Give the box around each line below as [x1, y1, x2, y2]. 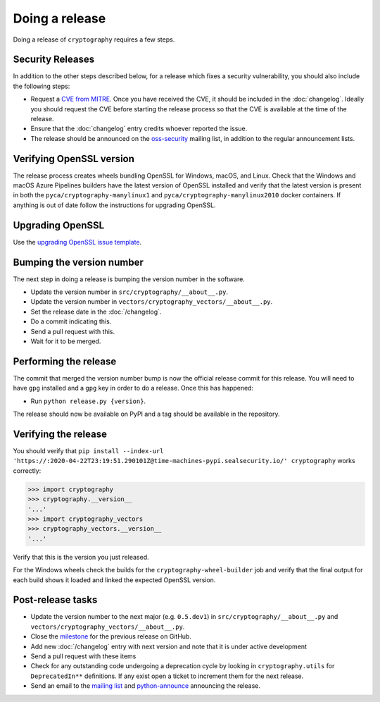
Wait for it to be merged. [30, 337, 101, 345]
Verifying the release [13, 428, 107, 440]
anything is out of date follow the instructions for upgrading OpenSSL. [13, 201, 216, 209]
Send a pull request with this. [30, 327, 115, 335]
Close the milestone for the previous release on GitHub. [30, 632, 191, 641]
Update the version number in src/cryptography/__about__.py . [30, 288, 229, 296]
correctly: [13, 466, 42, 475]
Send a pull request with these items [30, 652, 137, 660]
